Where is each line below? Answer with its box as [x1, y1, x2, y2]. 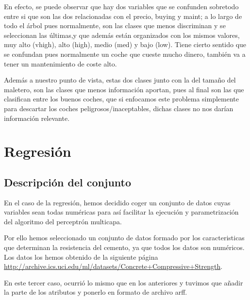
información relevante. [4, 113, 70, 123]
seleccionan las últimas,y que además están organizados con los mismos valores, [4, 30, 240, 40]
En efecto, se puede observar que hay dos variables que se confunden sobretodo [4, 1, 239, 11]
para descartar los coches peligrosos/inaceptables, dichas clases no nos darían [4, 103, 233, 113]
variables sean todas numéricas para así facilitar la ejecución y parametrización [4, 207, 239, 217]
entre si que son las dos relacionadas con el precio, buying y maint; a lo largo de [4, 11, 242, 21]
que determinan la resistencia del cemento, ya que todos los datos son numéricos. [4, 242, 245, 252]
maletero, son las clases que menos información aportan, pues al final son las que [4, 84, 244, 94]
